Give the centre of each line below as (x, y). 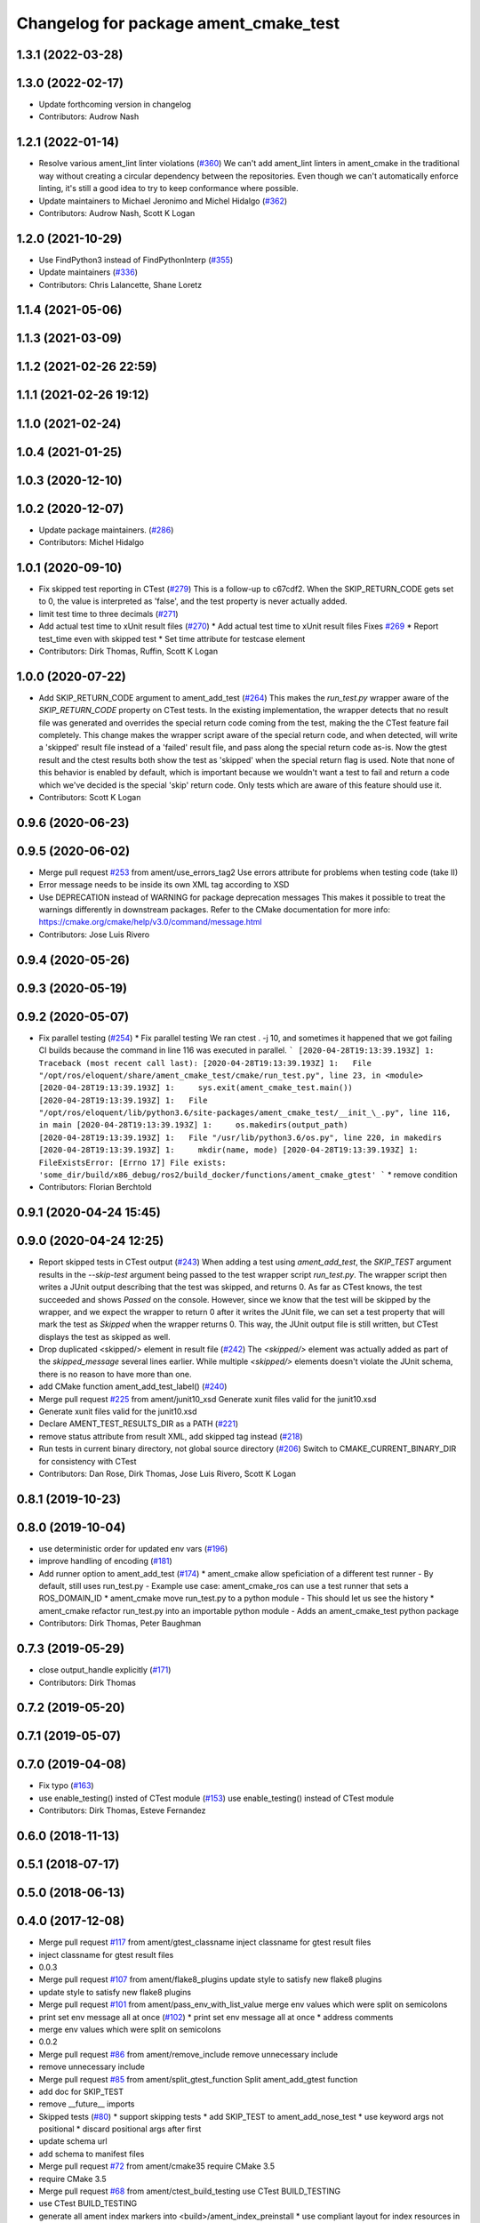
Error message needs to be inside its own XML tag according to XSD (164, 885)
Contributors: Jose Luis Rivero (94, 935)
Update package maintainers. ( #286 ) (106, 530)
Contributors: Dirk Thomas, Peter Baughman (120, 1624)
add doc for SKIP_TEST (81, 2091)
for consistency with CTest (88, 1461)
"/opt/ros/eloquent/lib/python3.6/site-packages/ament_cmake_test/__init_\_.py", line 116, (245, 1113)
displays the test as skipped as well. (104, 1336)
